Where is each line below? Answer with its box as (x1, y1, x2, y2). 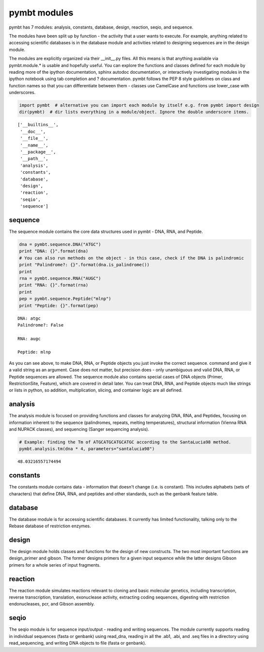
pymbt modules (9, 7, 74, 18)
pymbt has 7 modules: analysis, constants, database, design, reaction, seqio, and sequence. (9, 24, 194, 30)
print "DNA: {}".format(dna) (19, 248, 89, 254)
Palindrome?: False (17, 322, 64, 327)
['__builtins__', (17, 122, 59, 128)
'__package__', (20, 149, 56, 155)
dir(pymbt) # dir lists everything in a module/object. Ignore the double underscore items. (19, 109, 249, 115)
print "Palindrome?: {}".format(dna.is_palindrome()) (19, 262, 150, 268)
